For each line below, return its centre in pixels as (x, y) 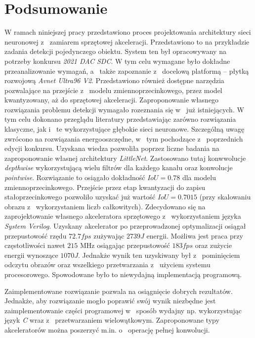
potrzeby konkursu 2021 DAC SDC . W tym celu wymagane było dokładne (117, 61)
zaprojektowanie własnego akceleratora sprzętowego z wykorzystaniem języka (123, 216)
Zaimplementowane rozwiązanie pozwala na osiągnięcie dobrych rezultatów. (119, 291)
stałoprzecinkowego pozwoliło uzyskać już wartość (80, 197)
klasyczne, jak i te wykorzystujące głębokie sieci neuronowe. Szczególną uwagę (125, 129)
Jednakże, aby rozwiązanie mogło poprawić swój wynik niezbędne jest (110, 301)
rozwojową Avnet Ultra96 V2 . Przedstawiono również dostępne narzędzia (114, 80)
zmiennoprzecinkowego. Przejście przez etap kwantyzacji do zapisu (105, 187)
